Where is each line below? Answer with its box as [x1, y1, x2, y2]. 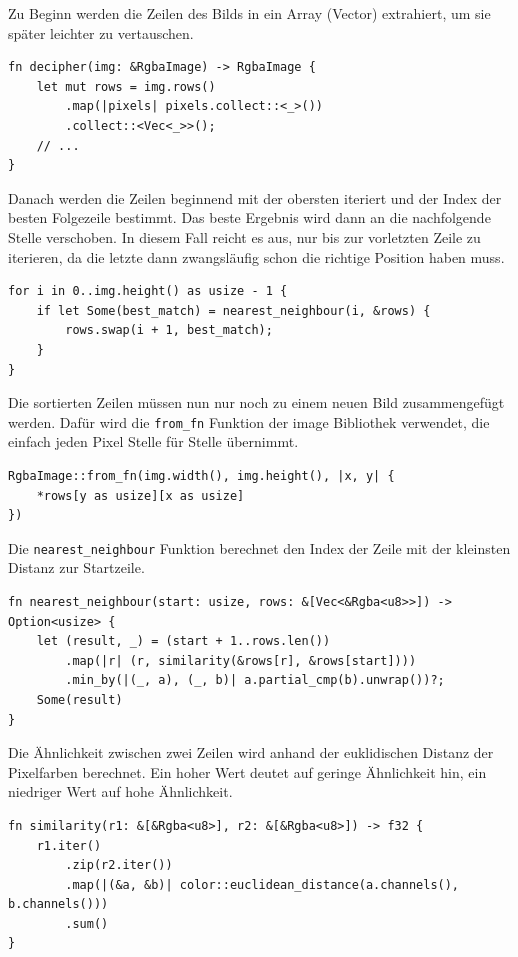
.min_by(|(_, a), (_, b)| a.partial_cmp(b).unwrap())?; [65, 673, 445, 688]
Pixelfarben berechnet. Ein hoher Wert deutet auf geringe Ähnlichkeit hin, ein [8, 761, 487, 782]
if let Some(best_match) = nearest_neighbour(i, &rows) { [36, 303, 431, 318]
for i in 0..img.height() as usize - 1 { [8, 284, 288, 299]
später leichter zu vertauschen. [8, 22, 194, 43]
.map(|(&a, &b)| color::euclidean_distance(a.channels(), [65, 877, 460, 892]
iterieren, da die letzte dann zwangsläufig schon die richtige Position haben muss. [8, 246, 505, 267]
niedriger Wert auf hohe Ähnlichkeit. [8, 781, 233, 802]
